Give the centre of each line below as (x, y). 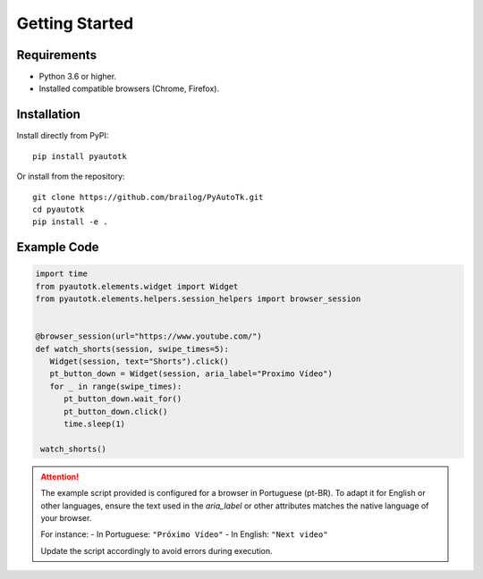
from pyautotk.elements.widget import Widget (137, 286)
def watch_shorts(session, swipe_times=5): (132, 349)
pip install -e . (70, 222)
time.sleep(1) (94, 424)
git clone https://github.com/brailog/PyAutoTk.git (148, 197)
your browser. (66, 517)
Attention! (60, 476)
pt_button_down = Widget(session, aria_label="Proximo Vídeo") (191, 374)
